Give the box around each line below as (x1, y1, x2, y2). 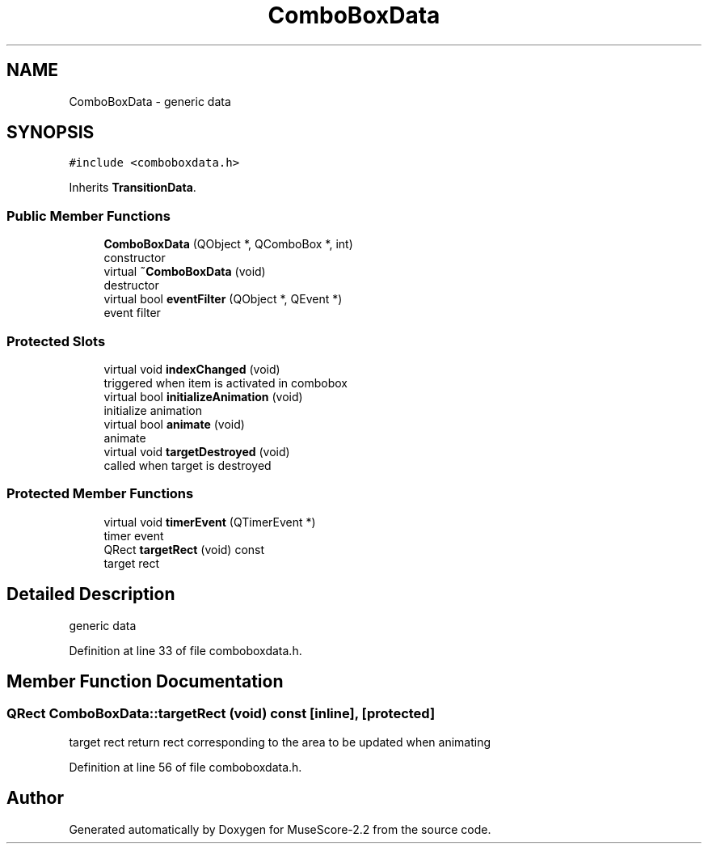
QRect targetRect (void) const (103, 542, 265, 556)
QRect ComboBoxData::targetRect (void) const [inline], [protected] (6, 705, 436, 722)
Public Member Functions (6, 207, 171, 224)
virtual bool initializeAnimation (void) (103, 389, 303, 404)
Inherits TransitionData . (69, 180, 196, 195)
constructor (103, 251, 166, 265)
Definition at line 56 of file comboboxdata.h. (69, 759, 302, 774)
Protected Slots (6, 332, 106, 349)
